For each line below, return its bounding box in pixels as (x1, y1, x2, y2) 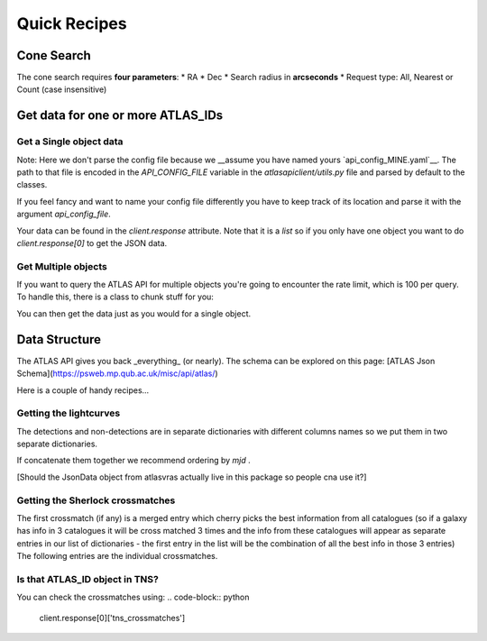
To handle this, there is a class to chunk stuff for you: (16, 291, 214, 302)
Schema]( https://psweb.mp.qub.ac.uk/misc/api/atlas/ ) (16, 368, 218, 379)
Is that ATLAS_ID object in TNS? (16, 572, 160, 585)
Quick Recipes (16, 14, 127, 33)
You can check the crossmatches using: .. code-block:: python (16, 591, 250, 603)
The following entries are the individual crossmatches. (16, 551, 218, 562)
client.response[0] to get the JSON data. (16, 237, 168, 248)
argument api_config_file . (16, 208, 112, 220)
